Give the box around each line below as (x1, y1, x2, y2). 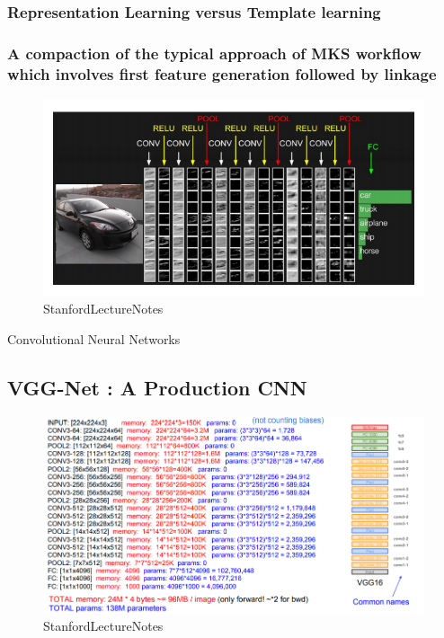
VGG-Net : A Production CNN (7, 373, 307, 401)
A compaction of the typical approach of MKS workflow (7, 41, 422, 64)
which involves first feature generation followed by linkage (7, 62, 437, 84)
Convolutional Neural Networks (7, 329, 181, 348)
